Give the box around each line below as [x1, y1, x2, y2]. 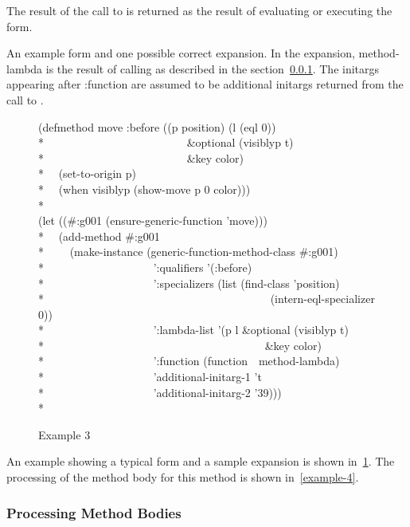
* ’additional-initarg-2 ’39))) [38, 383, 282, 400]
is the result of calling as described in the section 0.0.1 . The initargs [45, 60, 380, 77]
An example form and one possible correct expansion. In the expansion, [6, 45, 355, 61]
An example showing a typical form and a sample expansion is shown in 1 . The [6, 453, 395, 470]
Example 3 [38, 426, 91, 442]
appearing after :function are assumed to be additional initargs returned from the [6, 76, 404, 92]
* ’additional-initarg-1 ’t [38, 368, 262, 385]
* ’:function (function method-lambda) [38, 352, 340, 369]
